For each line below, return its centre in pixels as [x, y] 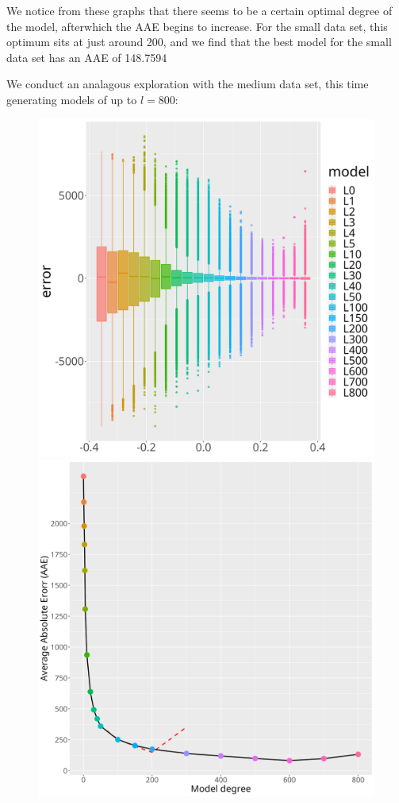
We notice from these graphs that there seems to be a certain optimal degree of [199, 10]
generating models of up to [72, 99]
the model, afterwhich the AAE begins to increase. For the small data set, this [197, 26]
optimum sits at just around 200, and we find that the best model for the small [199, 42]
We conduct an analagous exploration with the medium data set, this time [188, 84]
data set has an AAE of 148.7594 [87, 57]
